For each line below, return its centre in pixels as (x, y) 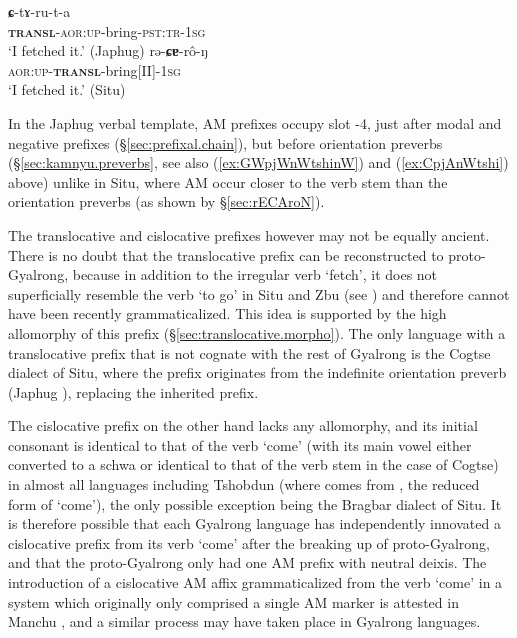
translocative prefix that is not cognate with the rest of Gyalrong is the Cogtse (249, 352)
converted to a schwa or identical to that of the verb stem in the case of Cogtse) (253, 464)
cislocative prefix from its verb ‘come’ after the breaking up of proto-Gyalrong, (249, 542)
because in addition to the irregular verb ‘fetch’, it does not (255, 274)
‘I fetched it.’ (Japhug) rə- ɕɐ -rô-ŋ (108, 50)
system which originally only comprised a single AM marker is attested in (233, 601)
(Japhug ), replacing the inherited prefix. (133, 391)
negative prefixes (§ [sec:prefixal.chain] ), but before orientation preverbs (225, 142)
